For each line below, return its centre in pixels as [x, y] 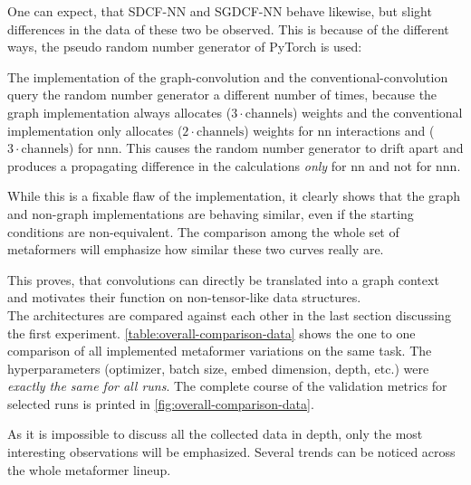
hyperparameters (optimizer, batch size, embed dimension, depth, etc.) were [218, 368]
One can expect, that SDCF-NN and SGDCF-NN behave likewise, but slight [220, 11]
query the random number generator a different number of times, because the [222, 95]
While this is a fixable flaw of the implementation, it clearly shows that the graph [234, 196]
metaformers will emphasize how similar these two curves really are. [196, 249]
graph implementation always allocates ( [120, 112]
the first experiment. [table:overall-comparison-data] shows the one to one [211, 333]
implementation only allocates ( [95, 130]
